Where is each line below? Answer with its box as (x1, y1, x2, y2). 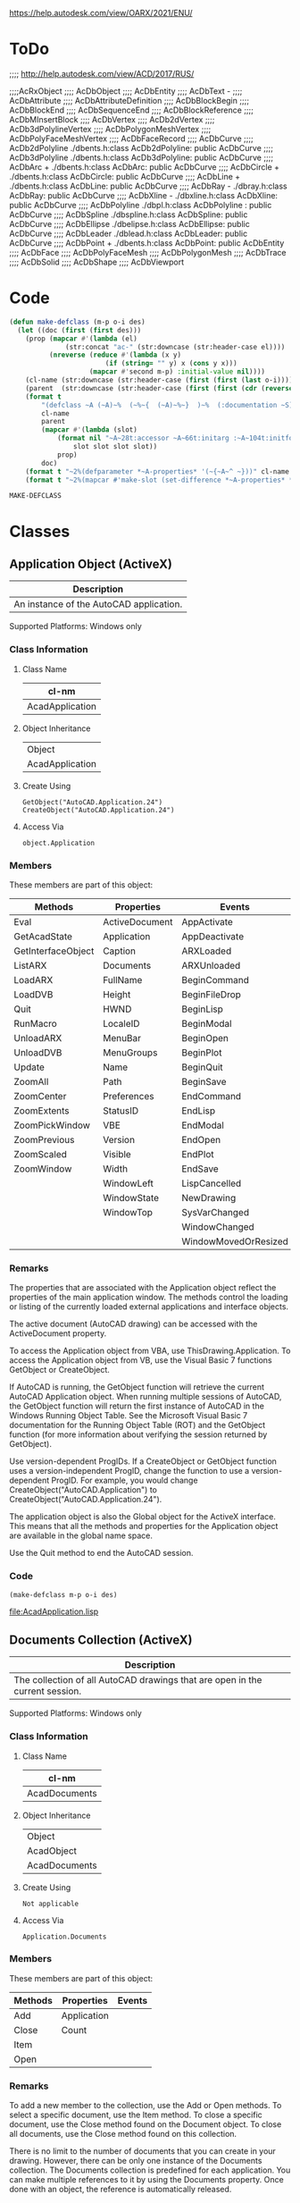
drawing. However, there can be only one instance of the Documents (9, 2156, 262, 2166)
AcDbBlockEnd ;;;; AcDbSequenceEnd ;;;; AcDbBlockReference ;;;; (9, 105, 254, 115)
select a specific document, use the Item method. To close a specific (9, 2109, 263, 2121)
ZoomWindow (13, 1162, 72, 1174)
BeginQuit (181, 1061, 223, 1073)
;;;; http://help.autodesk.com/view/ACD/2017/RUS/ (9, 68, 195, 79)
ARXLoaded (181, 945, 232, 957)
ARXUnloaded (181, 959, 241, 971)
